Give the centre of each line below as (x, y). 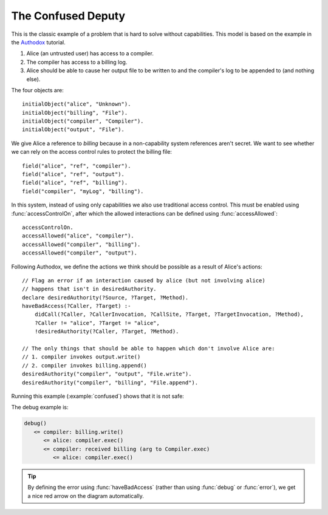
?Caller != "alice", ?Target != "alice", (97, 323)
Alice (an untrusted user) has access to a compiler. (90, 53)
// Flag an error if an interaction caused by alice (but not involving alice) (144, 280)
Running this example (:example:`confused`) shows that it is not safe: (98, 396)
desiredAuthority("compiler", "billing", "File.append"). (110, 382)
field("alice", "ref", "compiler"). (77, 166)
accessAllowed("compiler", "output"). (80, 253)
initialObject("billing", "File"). (75, 113)
